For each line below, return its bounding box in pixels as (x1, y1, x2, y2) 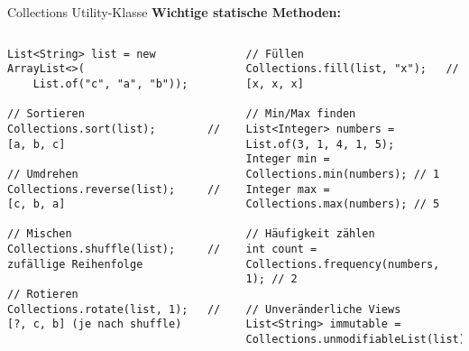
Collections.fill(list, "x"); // (245, 62, 459, 76)
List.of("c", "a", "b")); (32, 77, 189, 90)
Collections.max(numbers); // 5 (245, 198, 440, 211)
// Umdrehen (7, 167, 78, 180)
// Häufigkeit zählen (245, 227, 375, 241)
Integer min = (245, 152, 330, 166)
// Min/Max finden (245, 107, 356, 121)
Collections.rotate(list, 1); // (7, 302, 221, 316)
